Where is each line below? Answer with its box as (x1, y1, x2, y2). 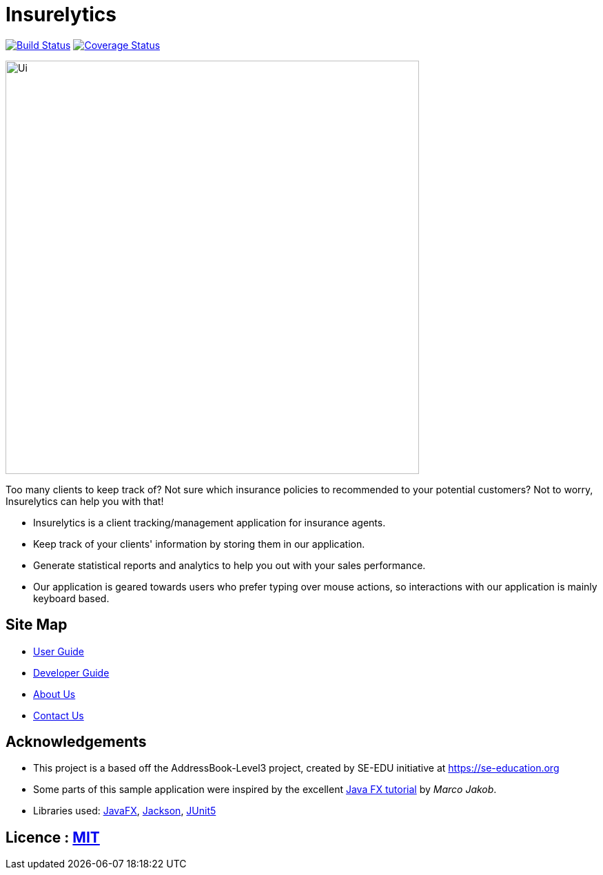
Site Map (6, 616, 68, 634)
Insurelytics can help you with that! (6, 495, 164, 507)
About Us (33, 688, 76, 700)
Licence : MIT (6, 828, 100, 846)
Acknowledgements (6, 733, 147, 751)
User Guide (33, 645, 85, 657)
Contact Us (33, 709, 84, 721)
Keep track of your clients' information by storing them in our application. (33, 537, 365, 550)
